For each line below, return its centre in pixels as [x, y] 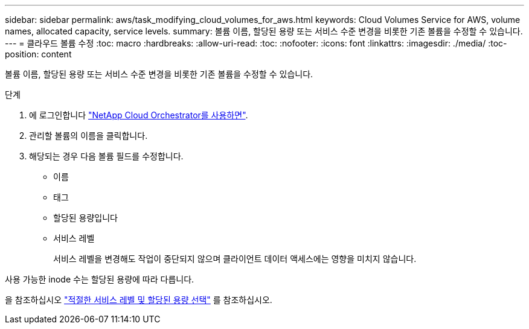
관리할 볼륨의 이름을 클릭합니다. [88, 136]
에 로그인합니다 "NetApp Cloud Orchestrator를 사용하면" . [139, 115]
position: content [38, 54]
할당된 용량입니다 [85, 218]
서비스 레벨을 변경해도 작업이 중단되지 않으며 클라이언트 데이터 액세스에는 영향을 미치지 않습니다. [235, 259]
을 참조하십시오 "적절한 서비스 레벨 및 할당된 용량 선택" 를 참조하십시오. [139, 300]
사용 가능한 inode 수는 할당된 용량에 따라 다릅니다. [100, 279]
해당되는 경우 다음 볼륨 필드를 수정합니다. [106, 156]
